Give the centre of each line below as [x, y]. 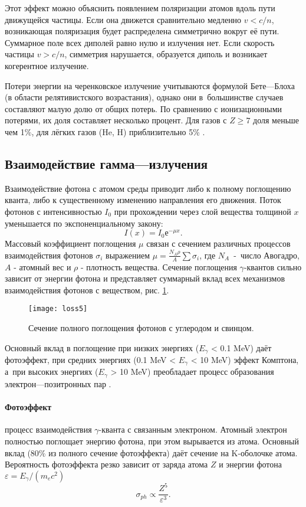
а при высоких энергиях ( [52, 372]
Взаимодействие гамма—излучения [106, 163]
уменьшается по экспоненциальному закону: [84, 223]
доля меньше [276, 120]
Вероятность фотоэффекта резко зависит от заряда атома [106, 464]
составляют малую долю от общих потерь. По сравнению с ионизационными [144, 108]
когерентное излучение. [47, 65]
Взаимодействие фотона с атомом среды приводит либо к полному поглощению [148, 188]
